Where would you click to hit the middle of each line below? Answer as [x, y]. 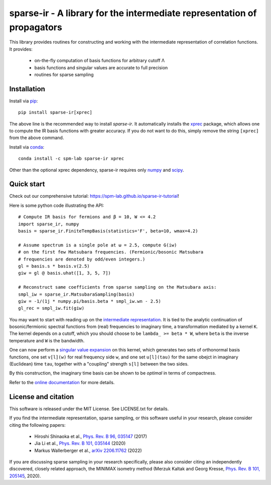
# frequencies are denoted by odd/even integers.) [82, 259]
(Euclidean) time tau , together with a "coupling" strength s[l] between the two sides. [99, 364]
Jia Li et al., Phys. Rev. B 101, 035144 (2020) [80, 443]
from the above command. [37, 138]
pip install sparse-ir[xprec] [55, 112]
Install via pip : [24, 101]
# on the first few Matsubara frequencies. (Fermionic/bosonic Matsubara [111, 252]
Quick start [27, 184]
